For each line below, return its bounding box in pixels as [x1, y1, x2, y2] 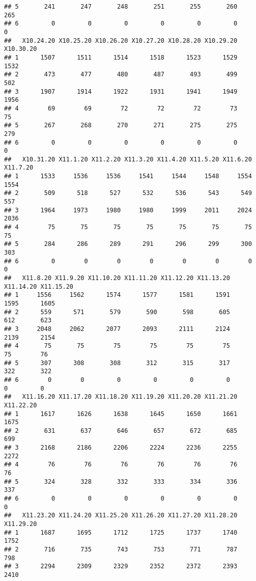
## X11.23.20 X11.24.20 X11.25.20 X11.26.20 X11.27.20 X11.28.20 [4, 512, 238, 519]
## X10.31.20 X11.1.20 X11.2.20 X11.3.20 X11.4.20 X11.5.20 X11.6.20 [4, 155, 252, 163]
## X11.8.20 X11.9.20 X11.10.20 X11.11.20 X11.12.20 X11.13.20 [4, 274, 230, 282]
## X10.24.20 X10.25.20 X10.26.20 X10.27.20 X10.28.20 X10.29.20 [4, 37, 238, 44]
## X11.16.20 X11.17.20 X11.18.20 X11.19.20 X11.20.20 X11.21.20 [4, 393, 238, 401]
